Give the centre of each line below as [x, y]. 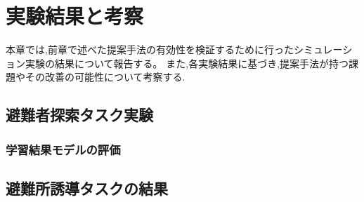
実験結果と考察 [75, 16]
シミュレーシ [323, 49]
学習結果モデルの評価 [63, 149]
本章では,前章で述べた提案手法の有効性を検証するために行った [150, 49]
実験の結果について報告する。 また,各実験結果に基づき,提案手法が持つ [187, 63]
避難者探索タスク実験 [79, 115]
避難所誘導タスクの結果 [87, 188]
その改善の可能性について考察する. [105, 77]
